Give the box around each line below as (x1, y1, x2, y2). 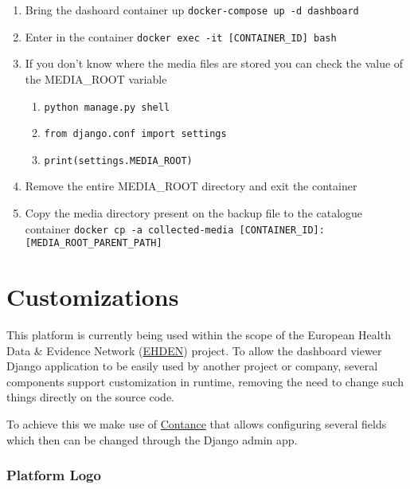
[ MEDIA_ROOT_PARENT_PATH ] (25, 237, 162, 249)
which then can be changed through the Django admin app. (6, 431, 298, 448)
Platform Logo (6, 465, 101, 485)
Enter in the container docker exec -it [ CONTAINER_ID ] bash (25, 28, 337, 45)
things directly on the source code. (6, 389, 175, 405)
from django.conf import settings (44, 128, 227, 140)
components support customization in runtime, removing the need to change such (6, 373, 404, 389)
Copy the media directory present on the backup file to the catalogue (25, 205, 363, 221)
